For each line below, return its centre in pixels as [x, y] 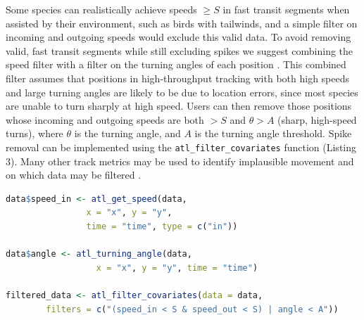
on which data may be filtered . [74, 175]
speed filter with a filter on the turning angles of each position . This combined [176, 64]
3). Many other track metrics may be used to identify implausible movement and [180, 161]
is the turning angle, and [127, 133]
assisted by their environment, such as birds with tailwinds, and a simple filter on [182, 23]
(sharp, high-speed [317, 119]
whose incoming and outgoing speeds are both [105, 119]
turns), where [34, 133]
